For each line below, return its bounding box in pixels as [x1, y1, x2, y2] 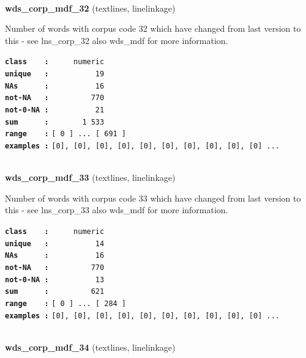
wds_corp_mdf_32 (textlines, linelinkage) [5, 1, 176, 14]
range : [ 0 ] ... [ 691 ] [5, 130, 127, 139]
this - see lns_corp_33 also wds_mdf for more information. [5, 203, 228, 216]
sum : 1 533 [5, 117, 105, 126]
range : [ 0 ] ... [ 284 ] [5, 299, 127, 308]
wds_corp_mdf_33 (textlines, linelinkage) [5, 171, 176, 184]
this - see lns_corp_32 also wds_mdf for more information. [5, 34, 228, 46]
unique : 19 [5, 70, 105, 79]
